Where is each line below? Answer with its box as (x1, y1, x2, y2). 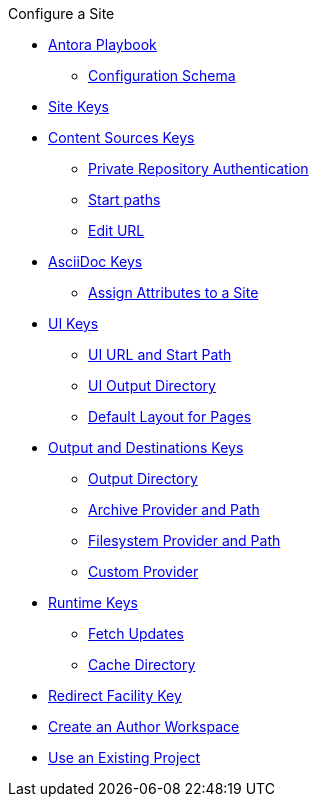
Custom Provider (88, 563, 199, 580)
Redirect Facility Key (48, 687, 182, 704)
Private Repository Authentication (88, 160, 309, 177)
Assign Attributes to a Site (88, 284, 259, 301)
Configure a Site (8, 5, 115, 22)
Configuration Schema (88, 67, 236, 84)
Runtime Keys (48, 594, 138, 611)
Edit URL (88, 222, 145, 239)
